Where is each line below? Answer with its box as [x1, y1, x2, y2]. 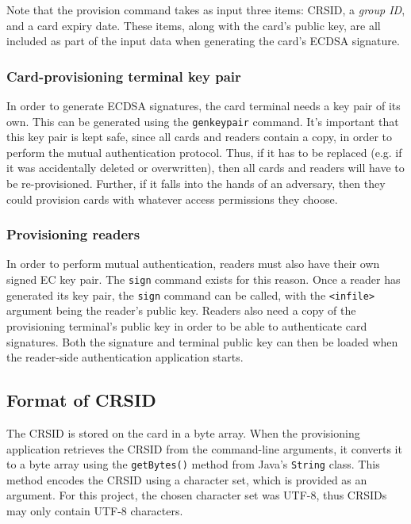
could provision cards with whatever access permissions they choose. [6, 190, 338, 207]
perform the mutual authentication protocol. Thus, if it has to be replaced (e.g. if [6, 143, 402, 160]
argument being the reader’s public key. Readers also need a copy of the [6, 302, 356, 319]
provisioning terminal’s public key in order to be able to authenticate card [6, 317, 367, 334]
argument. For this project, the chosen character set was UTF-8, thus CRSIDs [6, 487, 387, 503]
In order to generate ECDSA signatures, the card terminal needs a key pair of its [6, 98, 401, 113]
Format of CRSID [6, 388, 156, 412]
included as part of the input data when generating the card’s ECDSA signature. [6, 33, 400, 49]
